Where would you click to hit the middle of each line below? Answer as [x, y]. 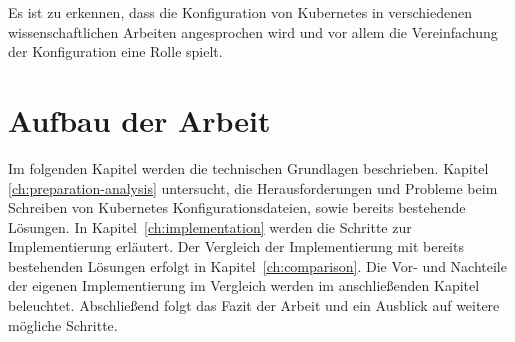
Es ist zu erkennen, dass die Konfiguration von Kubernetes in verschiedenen [240, 12]
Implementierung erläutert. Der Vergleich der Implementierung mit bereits [236, 246]
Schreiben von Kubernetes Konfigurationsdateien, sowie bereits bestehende [237, 207]
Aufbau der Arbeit [139, 119]
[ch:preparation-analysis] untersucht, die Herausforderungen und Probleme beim [253, 187]
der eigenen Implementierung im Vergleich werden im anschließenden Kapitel [244, 285]
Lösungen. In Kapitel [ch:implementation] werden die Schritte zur [210, 226]
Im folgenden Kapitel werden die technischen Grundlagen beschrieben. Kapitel [248, 167]
